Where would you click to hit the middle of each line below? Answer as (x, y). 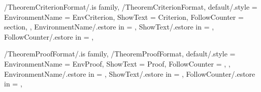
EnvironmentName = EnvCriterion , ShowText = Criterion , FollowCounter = (124, 17)
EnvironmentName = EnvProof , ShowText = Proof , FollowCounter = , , (117, 63)
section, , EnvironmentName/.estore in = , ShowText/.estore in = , (109, 27)
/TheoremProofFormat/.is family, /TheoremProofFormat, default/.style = (120, 54)
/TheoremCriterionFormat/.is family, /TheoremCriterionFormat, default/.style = (131, 7)
